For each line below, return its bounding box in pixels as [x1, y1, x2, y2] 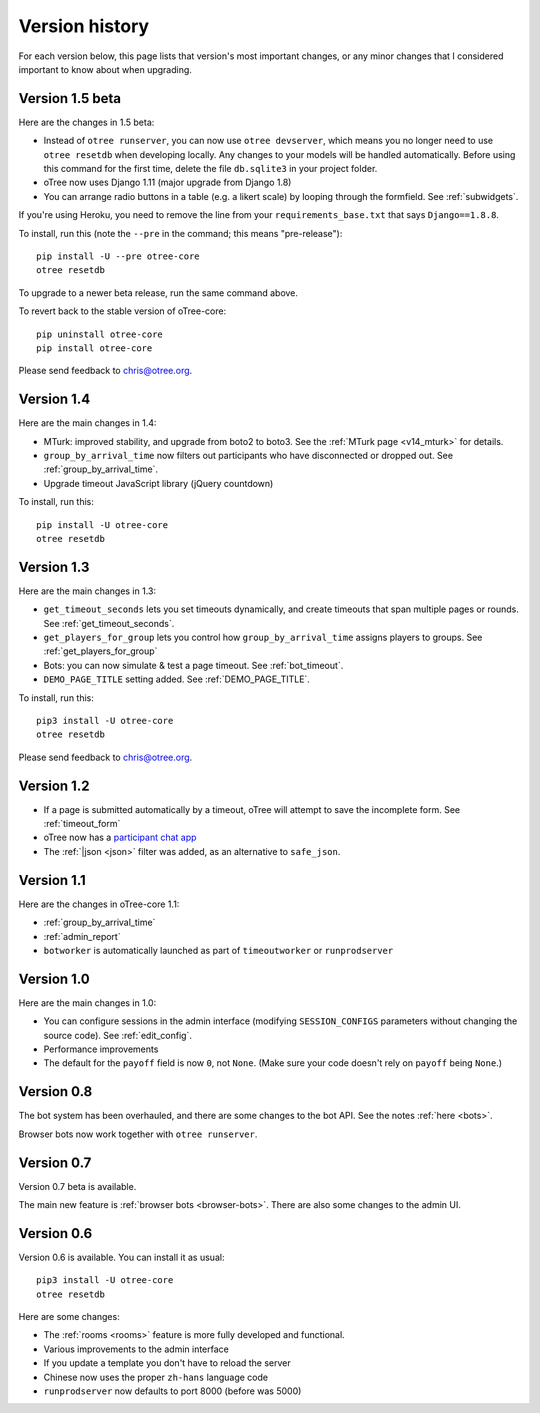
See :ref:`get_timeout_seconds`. [43, 617, 175, 629]
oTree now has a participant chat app [43, 831, 197, 844]
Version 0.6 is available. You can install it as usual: [18, 1251, 225, 1263]
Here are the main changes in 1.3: [18, 585, 157, 597]
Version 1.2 [18, 777, 90, 794]
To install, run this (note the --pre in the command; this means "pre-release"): [18, 227, 343, 239]
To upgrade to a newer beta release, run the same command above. [18, 286, 299, 299]
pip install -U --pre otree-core [36, 250, 200, 262]
